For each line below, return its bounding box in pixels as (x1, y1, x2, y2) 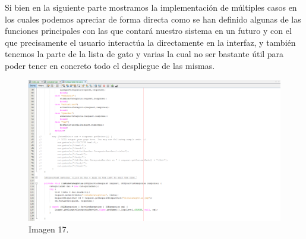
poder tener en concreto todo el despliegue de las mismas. (5, 59, 215, 71)
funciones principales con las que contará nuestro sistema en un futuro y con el (5, 24, 292, 37)
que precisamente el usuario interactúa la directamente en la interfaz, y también (5, 36, 296, 48)
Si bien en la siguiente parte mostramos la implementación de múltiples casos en (5, 1, 297, 13)
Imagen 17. (29, 223, 69, 235)
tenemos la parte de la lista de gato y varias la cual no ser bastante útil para (5, 48, 284, 60)
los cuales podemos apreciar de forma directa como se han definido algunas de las (5, 12, 301, 25)
